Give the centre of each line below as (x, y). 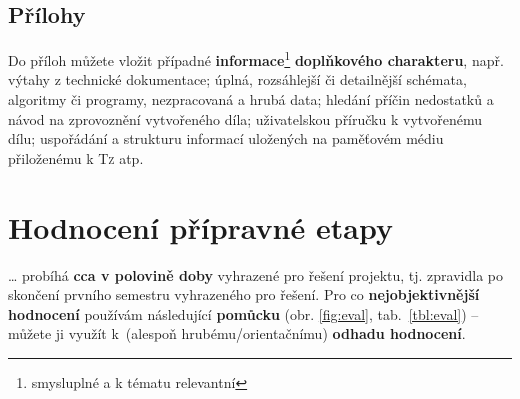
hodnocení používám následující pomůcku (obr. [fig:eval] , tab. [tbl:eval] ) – (243, 313)
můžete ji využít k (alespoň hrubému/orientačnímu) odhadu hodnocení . (237, 333)
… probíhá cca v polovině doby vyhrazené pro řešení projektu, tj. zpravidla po (255, 274)
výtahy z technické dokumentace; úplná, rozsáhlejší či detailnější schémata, (237, 79)
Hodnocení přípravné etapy (200, 226)
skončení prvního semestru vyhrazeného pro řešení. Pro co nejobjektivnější (244, 294)
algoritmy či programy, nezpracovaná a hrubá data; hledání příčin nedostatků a (251, 99)
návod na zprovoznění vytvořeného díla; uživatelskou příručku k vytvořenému (245, 118)
